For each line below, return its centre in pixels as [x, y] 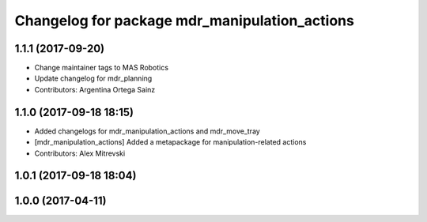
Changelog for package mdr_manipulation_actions [185, 21]
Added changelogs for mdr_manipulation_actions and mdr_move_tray [147, 131]
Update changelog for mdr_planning [93, 78]
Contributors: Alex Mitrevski [80, 153]
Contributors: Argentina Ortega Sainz [95, 89]
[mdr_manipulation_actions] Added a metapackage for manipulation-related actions [170, 142]
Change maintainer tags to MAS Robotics [102, 68]
